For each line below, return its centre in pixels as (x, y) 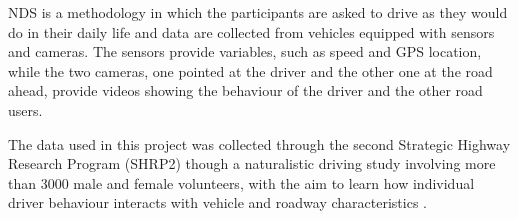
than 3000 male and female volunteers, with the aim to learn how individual (241, 182)
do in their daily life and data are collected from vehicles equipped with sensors (251, 31)
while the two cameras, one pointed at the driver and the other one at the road (250, 70)
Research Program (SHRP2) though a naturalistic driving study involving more (252, 163)
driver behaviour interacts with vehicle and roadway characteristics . (217, 202)
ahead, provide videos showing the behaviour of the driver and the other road (245, 90)
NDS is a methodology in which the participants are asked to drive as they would (258, 12)
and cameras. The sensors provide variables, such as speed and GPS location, (245, 51)
